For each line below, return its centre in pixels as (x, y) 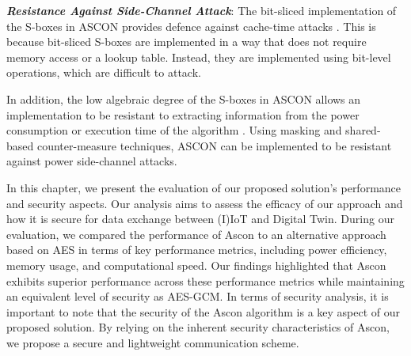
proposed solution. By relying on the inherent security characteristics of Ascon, (198, 327)
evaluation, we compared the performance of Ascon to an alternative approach (196, 234)
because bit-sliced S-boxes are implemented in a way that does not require (186, 42)
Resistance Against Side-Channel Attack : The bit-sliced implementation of (202, 10)
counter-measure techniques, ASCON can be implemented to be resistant (214, 145)
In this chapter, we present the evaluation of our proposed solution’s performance (204, 187)
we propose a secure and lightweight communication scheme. (153, 342)
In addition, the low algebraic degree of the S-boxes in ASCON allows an (184, 98)
